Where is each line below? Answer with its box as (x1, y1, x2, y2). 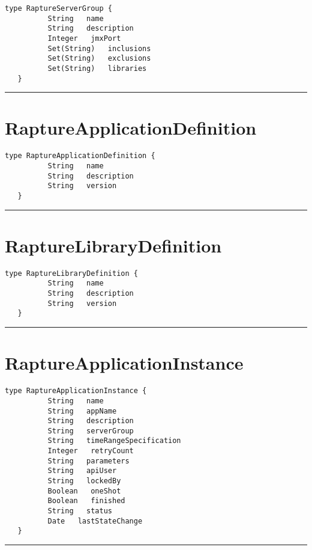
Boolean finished (47, 497, 125, 506)
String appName (47, 406, 117, 415)
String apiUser (47, 466, 117, 475)
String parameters (47, 456, 130, 465)
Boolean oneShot (47, 486, 121, 495)
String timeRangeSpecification (47, 436, 181, 445)
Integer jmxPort (47, 34, 121, 43)
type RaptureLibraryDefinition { (5, 269, 138, 278)
